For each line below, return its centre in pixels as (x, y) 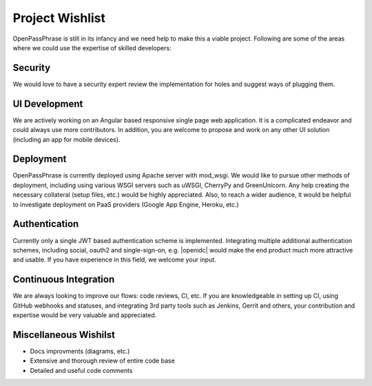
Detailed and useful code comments (81, 370)
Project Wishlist (59, 18)
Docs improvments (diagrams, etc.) (80, 351)
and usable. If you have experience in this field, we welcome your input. (114, 260)
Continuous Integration (64, 280)
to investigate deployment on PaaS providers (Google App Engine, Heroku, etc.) (126, 204)
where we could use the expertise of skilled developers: (92, 47)
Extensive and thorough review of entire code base (102, 361)
